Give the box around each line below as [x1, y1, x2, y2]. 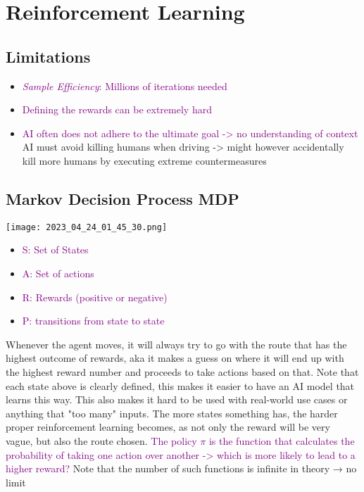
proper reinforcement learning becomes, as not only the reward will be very [6, 420, 330, 434]
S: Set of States [22, 242, 89, 257]
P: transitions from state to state [22, 313, 165, 328]
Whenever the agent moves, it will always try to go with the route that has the [6, 336, 347, 351]
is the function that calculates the [208, 433, 355, 448]
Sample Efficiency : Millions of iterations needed [22, 78, 227, 93]
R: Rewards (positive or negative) [22, 289, 168, 304]
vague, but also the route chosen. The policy [6, 433, 197, 448]
